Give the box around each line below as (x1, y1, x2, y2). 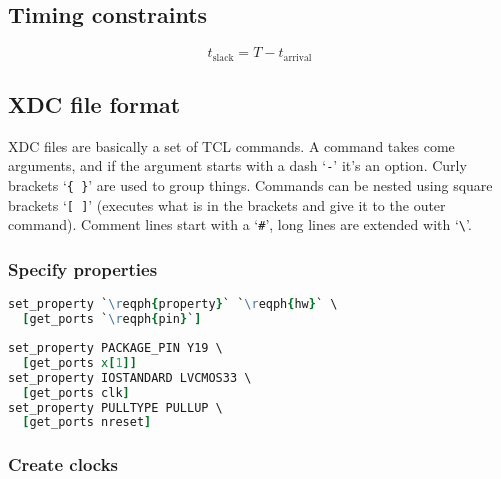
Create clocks (8, 452, 119, 477)
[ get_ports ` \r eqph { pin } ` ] (22, 312, 202, 327)
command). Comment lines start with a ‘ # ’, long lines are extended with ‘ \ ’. (8, 214, 472, 235)
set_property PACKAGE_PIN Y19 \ (8, 341, 223, 356)
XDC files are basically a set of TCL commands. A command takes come (8, 135, 455, 156)
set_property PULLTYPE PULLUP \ (8, 400, 223, 415)
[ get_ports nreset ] (22, 415, 152, 430)
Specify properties (8, 257, 158, 281)
